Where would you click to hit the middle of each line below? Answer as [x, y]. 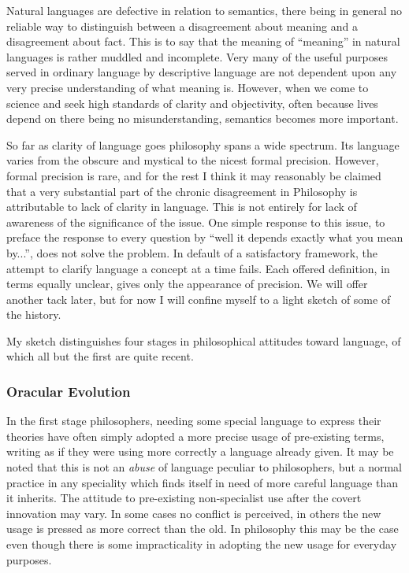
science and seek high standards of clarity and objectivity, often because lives [192, 103]
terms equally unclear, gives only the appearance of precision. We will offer [187, 284]
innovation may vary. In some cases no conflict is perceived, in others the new [194, 513]
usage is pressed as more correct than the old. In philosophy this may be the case [203, 529]
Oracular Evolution [69, 391]
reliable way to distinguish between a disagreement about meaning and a [182, 26]
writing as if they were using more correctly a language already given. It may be [200, 451]
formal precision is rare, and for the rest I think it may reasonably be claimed [194, 175]
